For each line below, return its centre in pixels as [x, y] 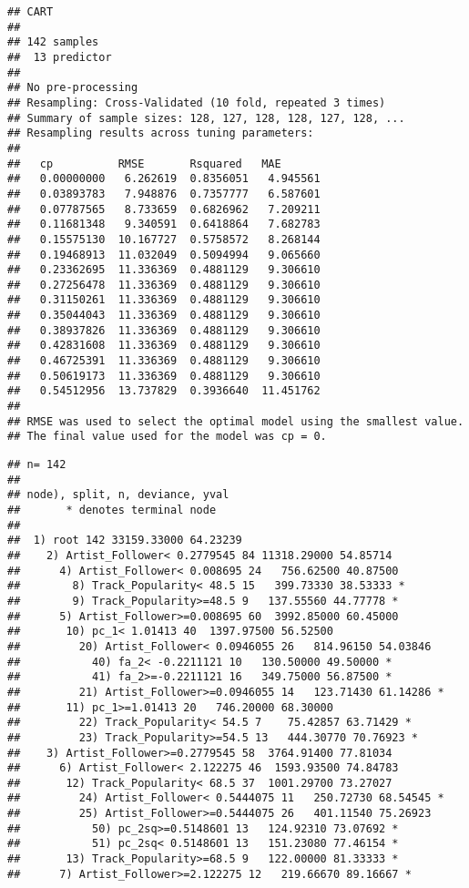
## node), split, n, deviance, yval [118, 495]
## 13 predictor [60, 57]
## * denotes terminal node [112, 510]
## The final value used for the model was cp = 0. [167, 437]
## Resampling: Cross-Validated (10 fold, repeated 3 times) [197, 102]
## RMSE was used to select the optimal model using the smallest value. [236, 421]
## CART [31, 12]
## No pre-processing [73, 88]
